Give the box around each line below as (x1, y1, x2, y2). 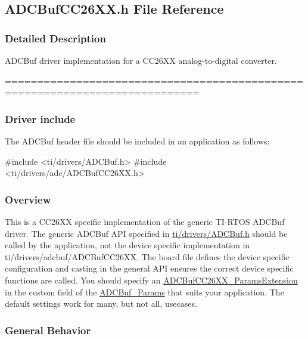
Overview (5, 192, 51, 207)
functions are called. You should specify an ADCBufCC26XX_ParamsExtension (5, 273, 298, 286)
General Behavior (5, 322, 91, 337)
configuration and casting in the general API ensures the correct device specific (5, 262, 294, 275)
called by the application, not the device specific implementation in (5, 239, 250, 251)
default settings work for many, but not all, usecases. (5, 297, 197, 310)
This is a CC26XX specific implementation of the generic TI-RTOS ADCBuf (5, 215, 285, 227)
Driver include (5, 111, 76, 126)
